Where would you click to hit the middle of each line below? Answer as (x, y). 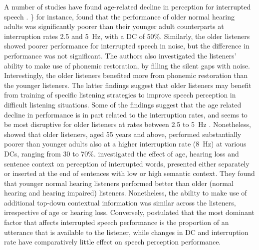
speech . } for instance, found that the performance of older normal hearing (120, 16)
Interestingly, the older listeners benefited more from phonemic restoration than (126, 75)
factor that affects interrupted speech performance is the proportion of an (117, 222)
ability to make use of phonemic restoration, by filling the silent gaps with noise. (127, 65)
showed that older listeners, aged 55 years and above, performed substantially (123, 134)
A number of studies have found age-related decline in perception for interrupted (128, 6)
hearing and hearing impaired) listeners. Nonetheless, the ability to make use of (126, 193)
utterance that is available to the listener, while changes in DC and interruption (126, 232)
